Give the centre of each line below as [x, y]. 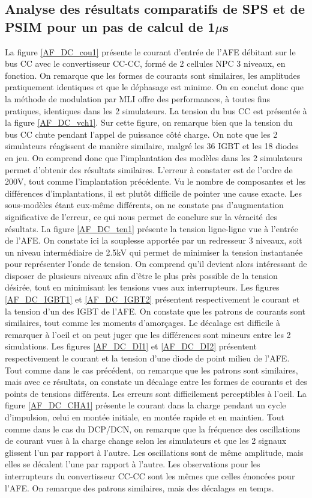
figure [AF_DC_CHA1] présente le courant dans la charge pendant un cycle [145, 405]
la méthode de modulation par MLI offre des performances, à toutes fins [138, 98]
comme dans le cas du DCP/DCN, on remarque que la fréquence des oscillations [153, 429]
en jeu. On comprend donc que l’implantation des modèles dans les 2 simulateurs [154, 157]
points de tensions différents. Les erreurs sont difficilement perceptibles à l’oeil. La [156, 393]
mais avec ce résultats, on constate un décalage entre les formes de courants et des [156, 382]
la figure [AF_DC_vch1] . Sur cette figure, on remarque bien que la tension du [149, 122]
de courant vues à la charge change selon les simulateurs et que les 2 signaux [146, 441]
